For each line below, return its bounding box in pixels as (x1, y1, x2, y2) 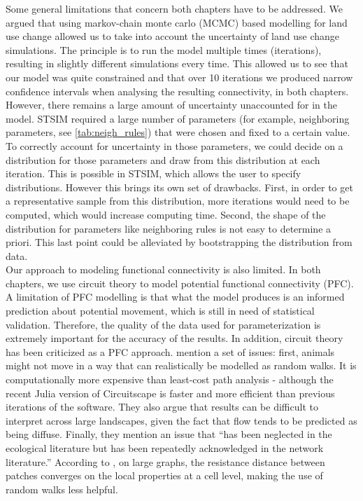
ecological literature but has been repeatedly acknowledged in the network (6, 441, 324, 455)
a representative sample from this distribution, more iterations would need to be (6, 193, 350, 208)
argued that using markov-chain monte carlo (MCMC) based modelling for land (6, 15, 348, 29)
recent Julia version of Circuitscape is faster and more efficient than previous (6, 385, 335, 400)
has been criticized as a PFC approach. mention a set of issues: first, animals (6, 344, 335, 359)
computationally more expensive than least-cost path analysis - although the (6, 372, 334, 387)
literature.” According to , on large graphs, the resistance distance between (6, 454, 325, 469)
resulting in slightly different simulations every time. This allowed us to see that (6, 56, 348, 71)
